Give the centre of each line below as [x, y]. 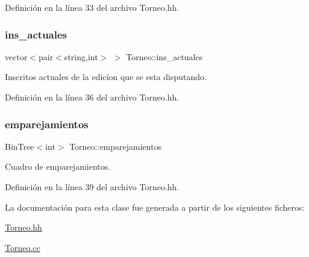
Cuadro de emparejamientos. [58, 166]
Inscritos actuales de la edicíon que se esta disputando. [106, 77]
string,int [81, 56]
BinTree [20, 146]
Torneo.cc [23, 247]
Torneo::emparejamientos [116, 146]
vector [16, 56]
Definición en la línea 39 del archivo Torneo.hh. [92, 187]
